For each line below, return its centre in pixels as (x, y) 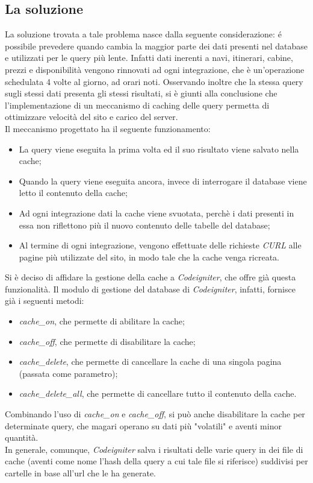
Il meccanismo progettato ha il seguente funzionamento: (108, 128)
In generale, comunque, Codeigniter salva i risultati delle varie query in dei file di (154, 449)
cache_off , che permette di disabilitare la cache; (107, 341)
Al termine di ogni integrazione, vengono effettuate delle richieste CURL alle (160, 245)
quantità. (22, 437)
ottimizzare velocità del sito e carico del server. (91, 117)
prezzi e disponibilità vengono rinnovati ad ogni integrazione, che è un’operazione (155, 69)
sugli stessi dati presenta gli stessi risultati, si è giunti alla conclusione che (141, 93)
